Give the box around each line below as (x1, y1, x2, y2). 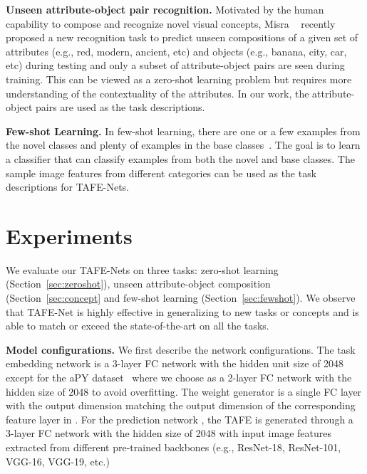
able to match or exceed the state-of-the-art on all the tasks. (6, 318, 269, 333)
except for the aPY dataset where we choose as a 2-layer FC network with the (6, 370, 352, 384)
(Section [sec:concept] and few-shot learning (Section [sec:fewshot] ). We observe (6, 290, 356, 305)
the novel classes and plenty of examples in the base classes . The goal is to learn (6, 137, 361, 152)
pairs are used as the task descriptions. (35, 100, 205, 115)
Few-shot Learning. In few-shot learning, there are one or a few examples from (6, 123, 361, 138)
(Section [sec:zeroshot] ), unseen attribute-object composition (6, 276, 271, 291)
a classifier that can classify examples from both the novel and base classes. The (6, 151, 355, 166)
